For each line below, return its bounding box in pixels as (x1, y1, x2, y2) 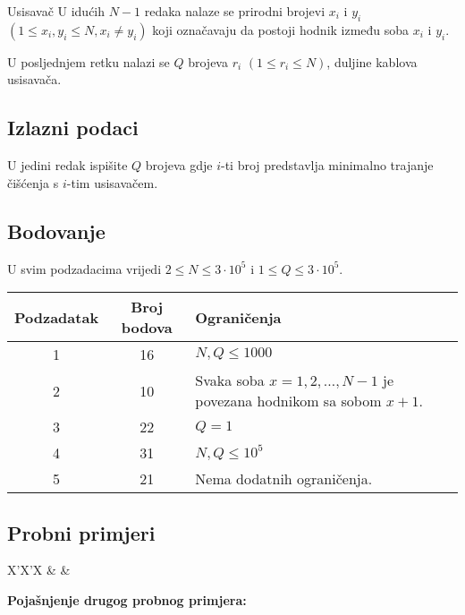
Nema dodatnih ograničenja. (195, 468, 373, 490)
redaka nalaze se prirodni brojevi (144, 2, 325, 20)
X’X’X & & (7, 560, 71, 579)
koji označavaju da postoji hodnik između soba (152, 20, 410, 38)
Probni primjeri (7, 518, 156, 546)
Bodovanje (7, 217, 106, 244)
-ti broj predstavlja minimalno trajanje (221, 156, 434, 175)
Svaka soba (195, 370, 265, 391)
